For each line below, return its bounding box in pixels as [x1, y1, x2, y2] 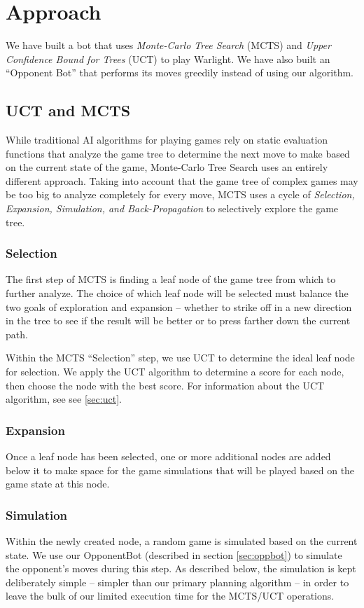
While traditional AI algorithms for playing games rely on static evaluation [6, 132, 328, 147]
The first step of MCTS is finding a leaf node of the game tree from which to [6, 272, 336, 286]
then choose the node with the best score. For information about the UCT [6, 378, 325, 392]
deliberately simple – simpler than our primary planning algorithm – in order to [6, 574, 349, 589]
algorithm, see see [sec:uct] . [6, 392, 122, 406]
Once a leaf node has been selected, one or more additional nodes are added [6, 449, 331, 464]
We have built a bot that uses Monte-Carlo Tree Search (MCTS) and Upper [6, 38, 331, 53]
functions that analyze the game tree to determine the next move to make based [6, 146, 350, 160]
